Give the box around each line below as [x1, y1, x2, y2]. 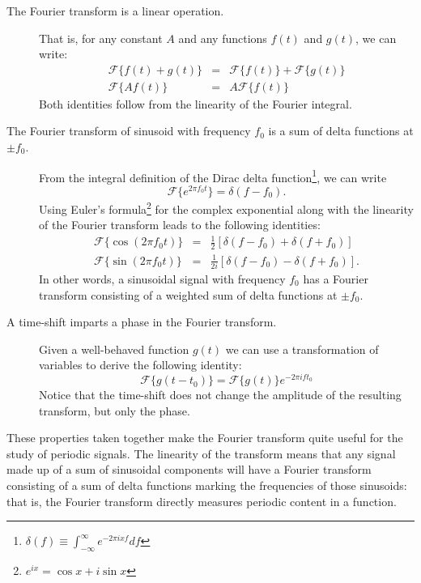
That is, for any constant [39, 29, 163, 46]
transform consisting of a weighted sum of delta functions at [39, 286, 338, 303]
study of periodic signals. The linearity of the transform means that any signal [6, 445, 396, 462]
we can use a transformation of [225, 340, 379, 357]
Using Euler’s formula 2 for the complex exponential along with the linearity [39, 198, 414, 217]
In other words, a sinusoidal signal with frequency [39, 270, 286, 287]
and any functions [178, 29, 267, 46]
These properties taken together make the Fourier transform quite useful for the [6, 429, 403, 446]
